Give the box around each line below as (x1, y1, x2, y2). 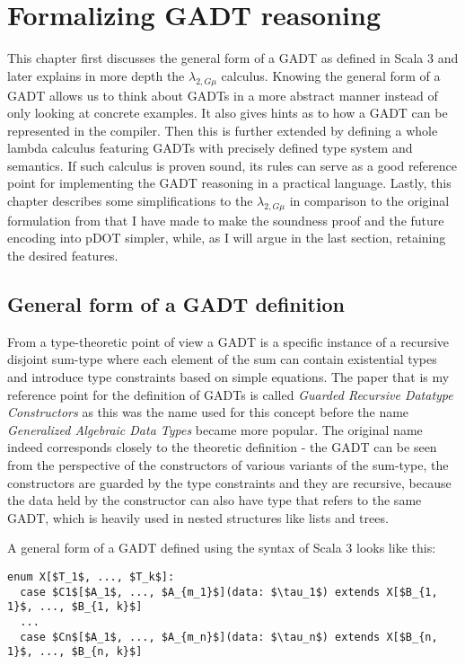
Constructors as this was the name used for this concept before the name (7, 403, 409, 421)
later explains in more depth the (7, 66, 185, 84)
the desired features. (7, 246, 118, 265)
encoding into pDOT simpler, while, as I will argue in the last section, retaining (7, 228, 446, 247)
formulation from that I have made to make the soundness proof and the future (7, 210, 444, 229)
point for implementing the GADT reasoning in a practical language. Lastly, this (7, 173, 452, 192)
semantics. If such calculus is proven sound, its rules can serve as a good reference (7, 155, 458, 174)
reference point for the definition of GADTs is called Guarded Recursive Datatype (7, 385, 453, 403)
